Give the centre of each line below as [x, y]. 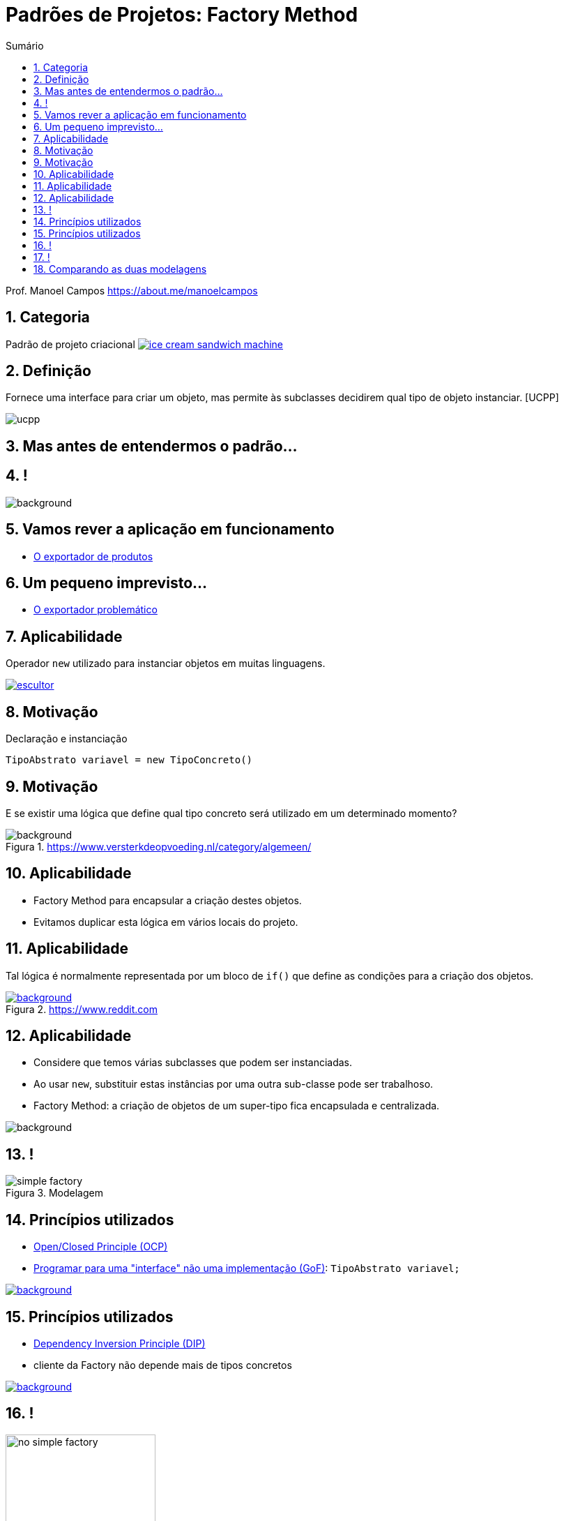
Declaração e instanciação [67, 739]
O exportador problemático [96, 610]
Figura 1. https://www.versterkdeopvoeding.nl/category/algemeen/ [159, 846]
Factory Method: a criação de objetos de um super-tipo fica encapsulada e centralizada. [237, 1106]
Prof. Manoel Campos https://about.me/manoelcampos [132, 290]
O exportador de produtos [93, 556]
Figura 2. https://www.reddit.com [82, 1009]
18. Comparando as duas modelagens [120, 269]
